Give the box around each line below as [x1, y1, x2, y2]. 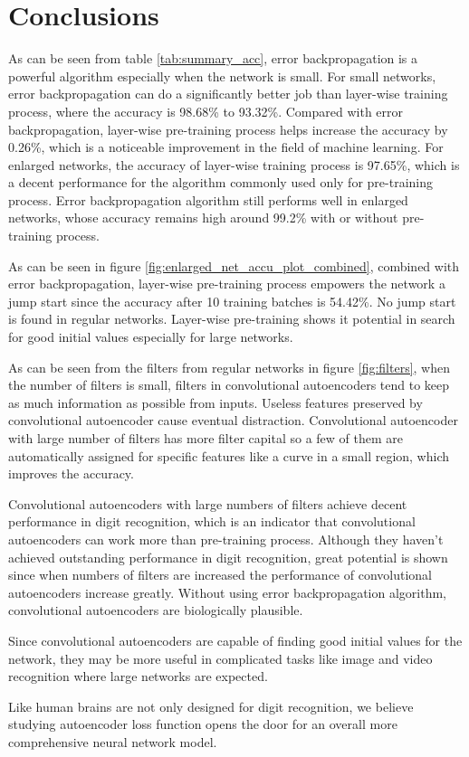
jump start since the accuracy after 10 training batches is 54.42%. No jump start [8, 291, 456, 310]
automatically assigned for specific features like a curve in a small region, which [8, 446, 450, 465]
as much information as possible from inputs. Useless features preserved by [8, 393, 423, 412]
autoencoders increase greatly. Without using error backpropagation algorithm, [8, 582, 446, 601]
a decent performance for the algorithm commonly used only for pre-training [8, 173, 433, 192]
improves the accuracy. [8, 464, 134, 483]
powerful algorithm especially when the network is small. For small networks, [8, 66, 436, 85]
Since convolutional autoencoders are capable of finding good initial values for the [8, 630, 463, 649]
